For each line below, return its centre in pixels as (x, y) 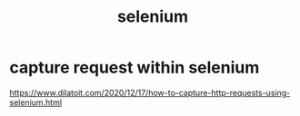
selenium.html (35, 102)
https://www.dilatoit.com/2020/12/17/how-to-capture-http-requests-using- (150, 92)
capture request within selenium (135, 68)
